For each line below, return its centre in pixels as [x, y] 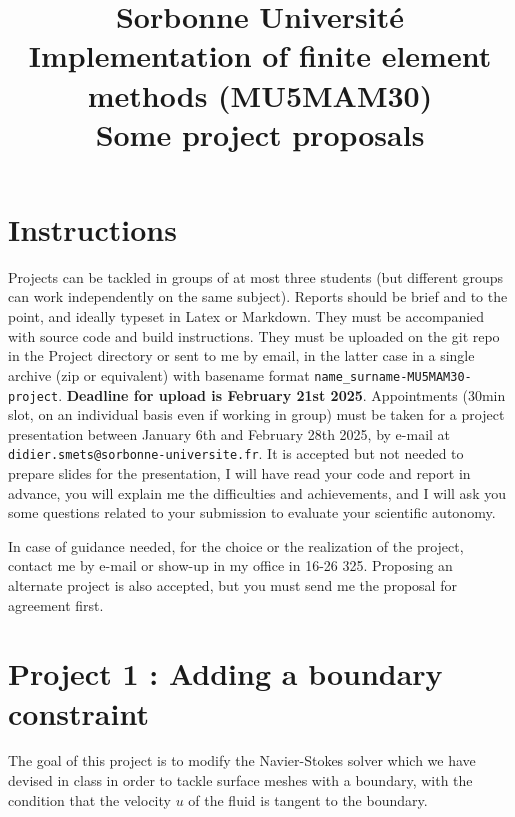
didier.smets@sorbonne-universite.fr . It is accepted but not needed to [236, 453]
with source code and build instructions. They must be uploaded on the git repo [254, 335]
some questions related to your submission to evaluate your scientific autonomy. [252, 512]
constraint [78, 712]
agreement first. [56, 604]
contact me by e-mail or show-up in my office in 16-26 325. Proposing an [230, 565]
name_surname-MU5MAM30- [393, 376]
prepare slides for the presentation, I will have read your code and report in [239, 473]
